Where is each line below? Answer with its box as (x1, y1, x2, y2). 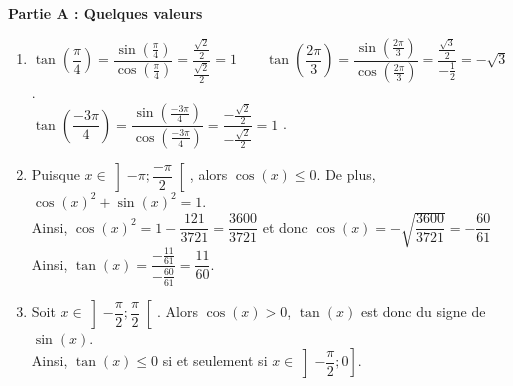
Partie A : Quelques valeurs (8, 3, 203, 23)
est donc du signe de (360, 301, 486, 322)
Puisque (31, 164, 80, 185)
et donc (262, 216, 308, 237)
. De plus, (316, 164, 376, 185)
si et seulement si (162, 350, 268, 371)
